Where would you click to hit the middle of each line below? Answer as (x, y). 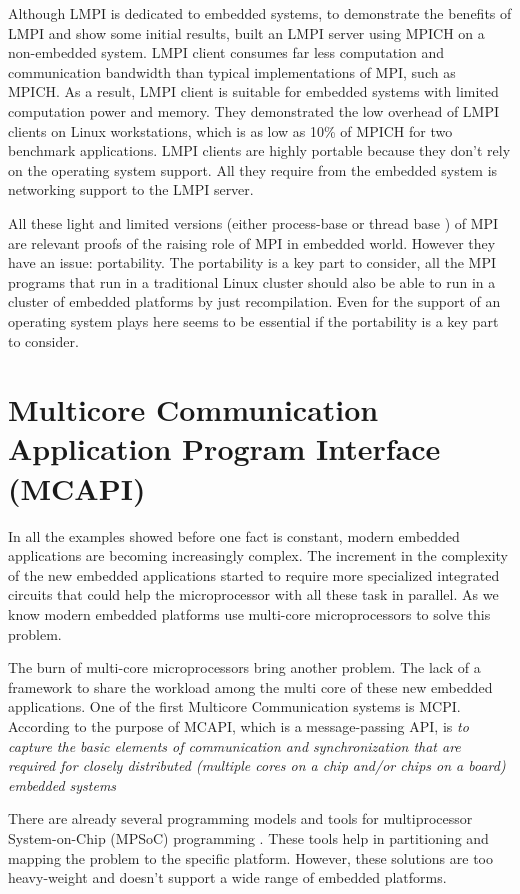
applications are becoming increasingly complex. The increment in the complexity (258, 555)
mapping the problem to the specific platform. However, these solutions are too (251, 857)
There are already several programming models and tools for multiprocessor (240, 818)
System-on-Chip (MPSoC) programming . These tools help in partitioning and (248, 837)
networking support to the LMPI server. (131, 189)
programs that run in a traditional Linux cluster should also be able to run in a (252, 281)
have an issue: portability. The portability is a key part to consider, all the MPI (252, 262)
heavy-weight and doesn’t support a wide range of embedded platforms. (227, 877)
